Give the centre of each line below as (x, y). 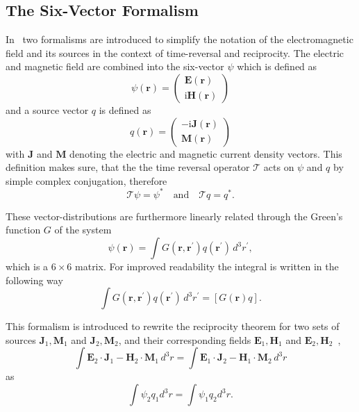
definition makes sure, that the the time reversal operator (128, 167)
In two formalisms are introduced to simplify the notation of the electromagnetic (179, 39)
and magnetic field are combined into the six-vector (115, 66)
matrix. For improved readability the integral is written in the (207, 266)
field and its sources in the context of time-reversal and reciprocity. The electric (175, 52)
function (23, 230)
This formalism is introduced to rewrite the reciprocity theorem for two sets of (173, 326)
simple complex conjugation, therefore (86, 180)
